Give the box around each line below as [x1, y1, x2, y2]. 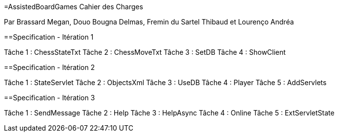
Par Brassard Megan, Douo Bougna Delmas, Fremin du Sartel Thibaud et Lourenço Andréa [4, 18, 294, 26]
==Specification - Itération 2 [4, 63, 95, 71]
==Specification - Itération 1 [4, 33, 94, 41]
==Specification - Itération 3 [4, 93, 95, 102]
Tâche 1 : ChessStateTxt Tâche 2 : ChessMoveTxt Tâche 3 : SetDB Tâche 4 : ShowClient [4, 48, 286, 56]
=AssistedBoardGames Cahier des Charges [4, 2, 143, 11]
